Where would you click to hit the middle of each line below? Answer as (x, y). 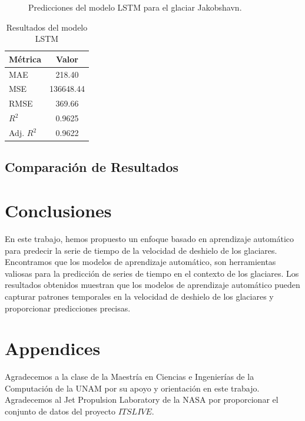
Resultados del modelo (47, 27)
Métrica (25, 59)
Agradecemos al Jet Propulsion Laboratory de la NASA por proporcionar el (142, 400)
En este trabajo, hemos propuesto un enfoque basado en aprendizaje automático (150, 238)
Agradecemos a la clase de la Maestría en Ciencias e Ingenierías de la (130, 377)
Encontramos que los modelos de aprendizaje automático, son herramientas (140, 262)
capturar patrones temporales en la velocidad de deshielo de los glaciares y (139, 296)
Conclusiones (58, 210)
